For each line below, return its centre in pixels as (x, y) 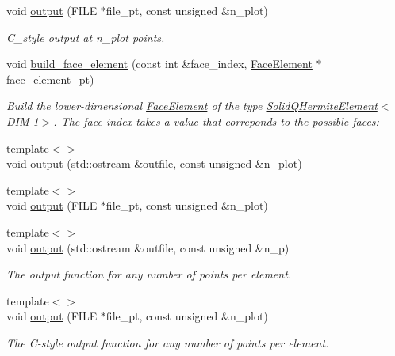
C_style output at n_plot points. (86, 37)
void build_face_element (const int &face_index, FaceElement (159, 64)
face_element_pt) (50, 79)
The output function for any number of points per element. (149, 274)
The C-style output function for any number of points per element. (168, 342)
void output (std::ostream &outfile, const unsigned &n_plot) (154, 163)
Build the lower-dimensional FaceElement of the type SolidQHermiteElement (192, 106)
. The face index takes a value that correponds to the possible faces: (216, 121)
